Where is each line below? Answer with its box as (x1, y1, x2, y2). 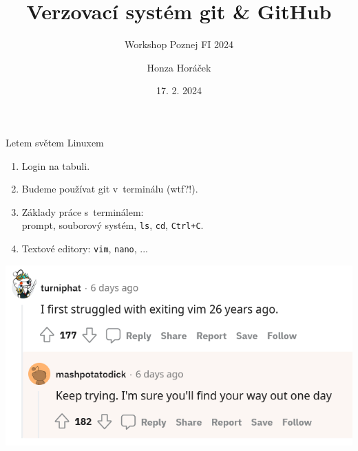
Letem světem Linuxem (6, 135, 104, 149)
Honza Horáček (147, 60, 211, 74)
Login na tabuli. (21, 158, 90, 173)
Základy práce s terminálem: (21, 204, 144, 219)
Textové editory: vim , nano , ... (21, 241, 148, 255)
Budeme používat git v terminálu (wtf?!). (21, 181, 198, 196)
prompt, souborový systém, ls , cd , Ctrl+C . (21, 218, 204, 232)
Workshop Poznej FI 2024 (124, 37, 234, 52)
